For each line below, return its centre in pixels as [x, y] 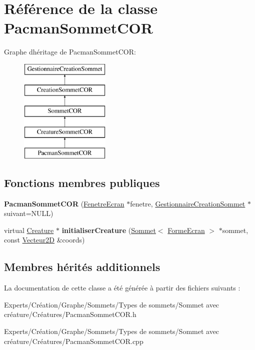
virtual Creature [29, 230]
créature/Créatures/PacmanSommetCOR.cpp [74, 341]
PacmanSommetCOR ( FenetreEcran [64, 203]
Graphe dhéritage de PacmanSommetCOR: [70, 52]
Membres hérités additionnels [82, 267]
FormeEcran [186, 230]
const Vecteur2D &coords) [44, 240]
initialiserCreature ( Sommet [109, 230]
